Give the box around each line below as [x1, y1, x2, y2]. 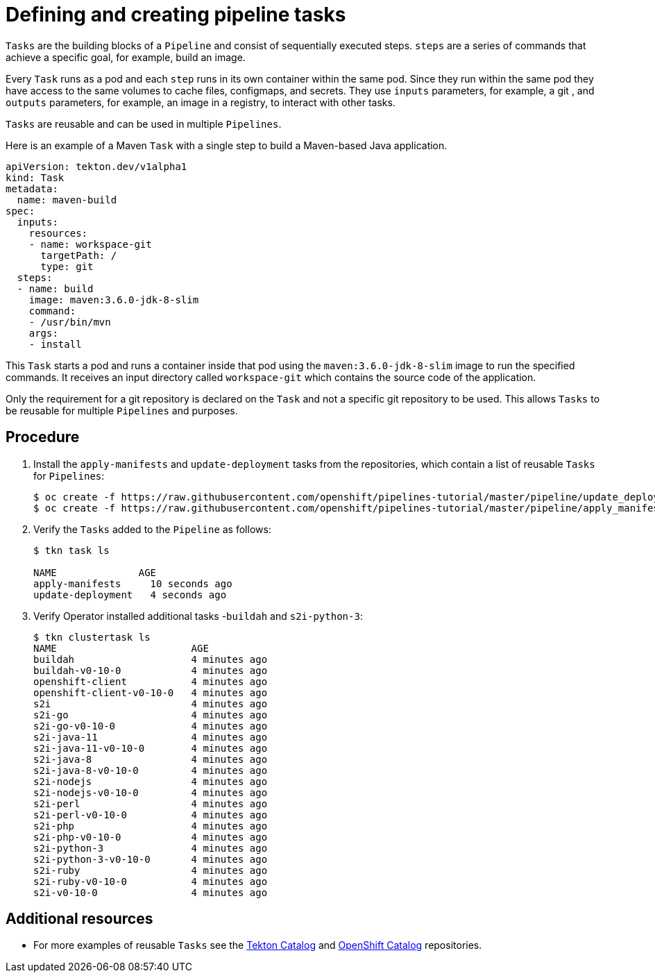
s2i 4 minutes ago [33, 698, 268, 709]
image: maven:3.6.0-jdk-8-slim [28, 294, 199, 305]
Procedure [6, 428, 80, 446]
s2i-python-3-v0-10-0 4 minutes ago [33, 853, 268, 865]
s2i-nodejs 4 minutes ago [33, 775, 268, 787]
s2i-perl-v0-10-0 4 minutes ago [33, 809, 268, 820]
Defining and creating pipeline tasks [6, 3, 346, 26]
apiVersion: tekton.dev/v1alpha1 [6, 160, 187, 172]
